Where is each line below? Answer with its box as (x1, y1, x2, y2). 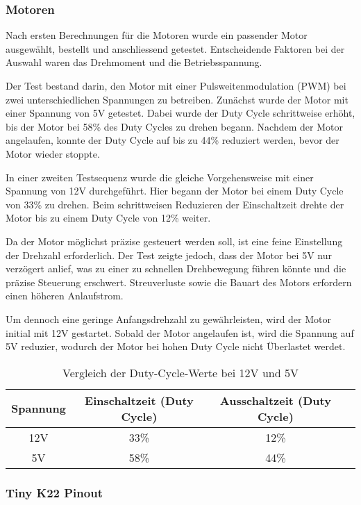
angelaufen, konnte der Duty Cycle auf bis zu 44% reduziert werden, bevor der (6, 133, 339, 147)
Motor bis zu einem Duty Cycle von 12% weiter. (6, 210, 211, 225)
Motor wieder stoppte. (6, 146, 100, 160)
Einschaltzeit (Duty (85, 392, 194, 408)
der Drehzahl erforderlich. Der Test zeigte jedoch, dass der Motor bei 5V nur (6, 247, 332, 262)
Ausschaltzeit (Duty (219, 392, 331, 408)
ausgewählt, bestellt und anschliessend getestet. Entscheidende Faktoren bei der (6, 41, 345, 56)
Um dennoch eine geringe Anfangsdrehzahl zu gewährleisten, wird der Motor (6, 311, 332, 326)
